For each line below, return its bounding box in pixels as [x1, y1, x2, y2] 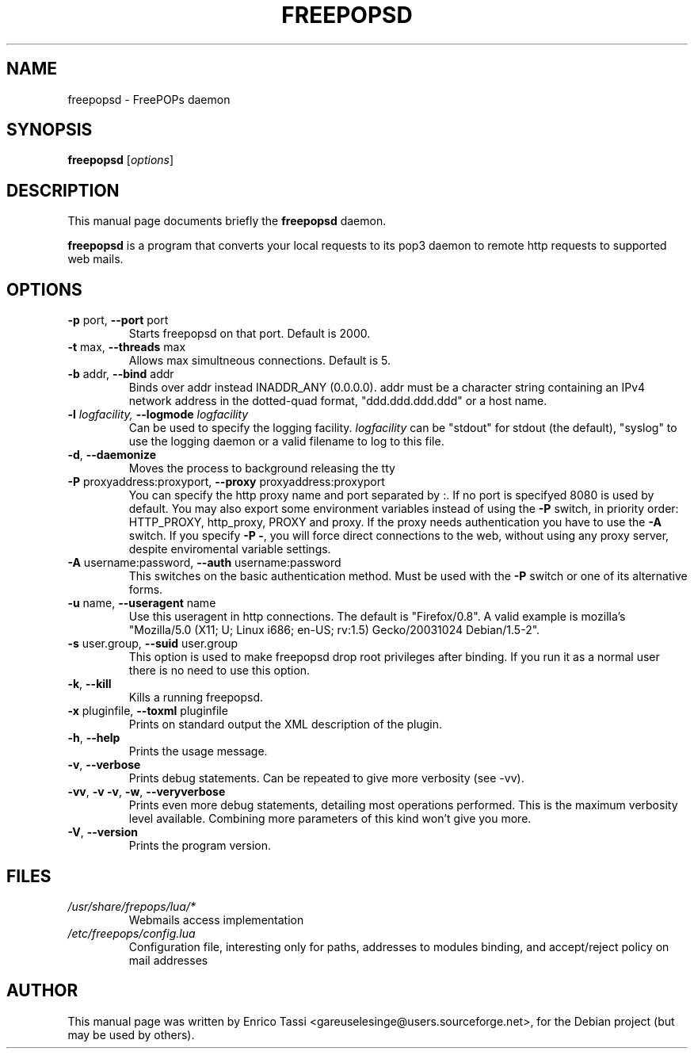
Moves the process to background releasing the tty [128, 461, 395, 476]
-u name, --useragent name [67, 596, 216, 610]
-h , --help [67, 731, 120, 745]
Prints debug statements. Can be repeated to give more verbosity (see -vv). [128, 771, 524, 786]
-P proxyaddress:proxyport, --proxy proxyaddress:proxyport [67, 475, 385, 489]
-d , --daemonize [67, 448, 157, 462]
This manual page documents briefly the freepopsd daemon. [67, 214, 387, 228]
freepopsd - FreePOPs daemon [67, 92, 231, 106]
